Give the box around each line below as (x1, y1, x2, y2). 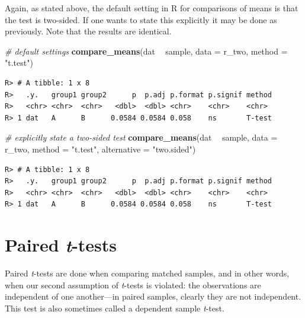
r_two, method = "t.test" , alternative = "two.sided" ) (5, 142, 196, 155)
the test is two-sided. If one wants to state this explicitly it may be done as (5, 13, 277, 26)
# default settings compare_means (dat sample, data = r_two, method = (5, 44, 288, 57)
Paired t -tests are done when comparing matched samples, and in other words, (5, 267, 290, 279)
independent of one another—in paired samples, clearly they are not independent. (5, 290, 301, 303)
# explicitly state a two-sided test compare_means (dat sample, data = (5, 131, 278, 144)
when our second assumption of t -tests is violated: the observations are (5, 278, 261, 291)
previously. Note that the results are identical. (5, 25, 172, 37)
